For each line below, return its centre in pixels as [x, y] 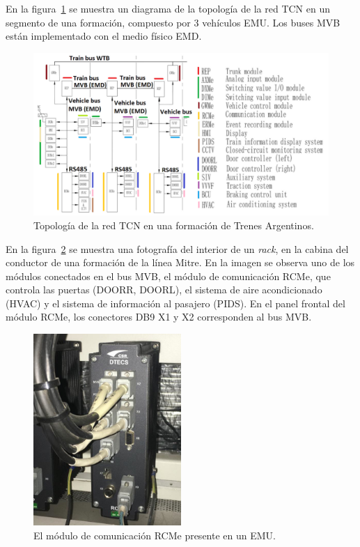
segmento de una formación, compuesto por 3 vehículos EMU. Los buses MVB [173, 22]
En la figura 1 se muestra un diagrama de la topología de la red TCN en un [168, 8]
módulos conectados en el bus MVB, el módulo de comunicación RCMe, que [168, 276]
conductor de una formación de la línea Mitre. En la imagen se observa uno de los [180, 262]
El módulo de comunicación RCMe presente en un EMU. [155, 535]
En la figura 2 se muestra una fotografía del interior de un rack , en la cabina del [177, 248]
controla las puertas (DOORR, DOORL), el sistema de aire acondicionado [164, 290]
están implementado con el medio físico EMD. [104, 36]
